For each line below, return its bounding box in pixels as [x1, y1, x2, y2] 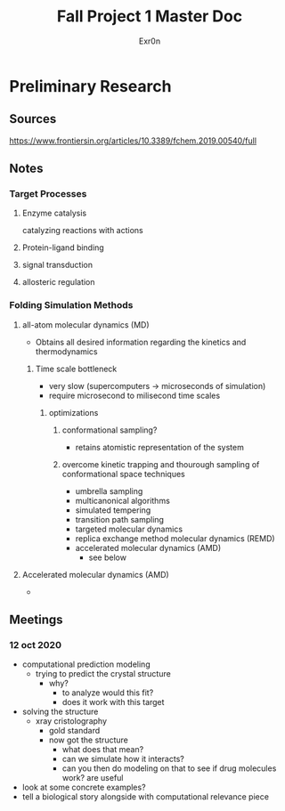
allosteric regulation [21, 277, 95, 288]
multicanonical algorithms [75, 495, 171, 506]
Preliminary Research [9, 76, 172, 96]
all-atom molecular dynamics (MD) [21, 319, 150, 330]
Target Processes [9, 188, 87, 200]
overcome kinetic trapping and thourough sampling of [61, 458, 260, 469]
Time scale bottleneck [35, 363, 118, 374]
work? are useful [61, 773, 124, 783]
